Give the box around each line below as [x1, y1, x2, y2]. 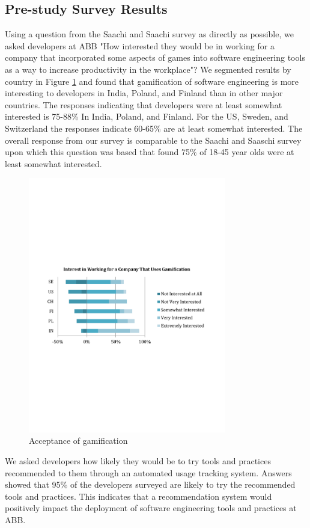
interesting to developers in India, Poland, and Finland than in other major [5, 87, 283, 99]
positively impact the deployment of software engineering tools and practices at [5, 502, 297, 514]
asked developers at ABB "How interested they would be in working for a [5, 39, 275, 52]
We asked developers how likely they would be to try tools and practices [5, 455, 271, 467]
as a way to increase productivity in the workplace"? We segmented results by [5, 63, 291, 75]
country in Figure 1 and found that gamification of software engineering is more [5, 75, 299, 87]
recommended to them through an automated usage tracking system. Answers [5, 466, 292, 479]
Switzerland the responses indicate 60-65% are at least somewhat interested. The [5, 121, 303, 134]
